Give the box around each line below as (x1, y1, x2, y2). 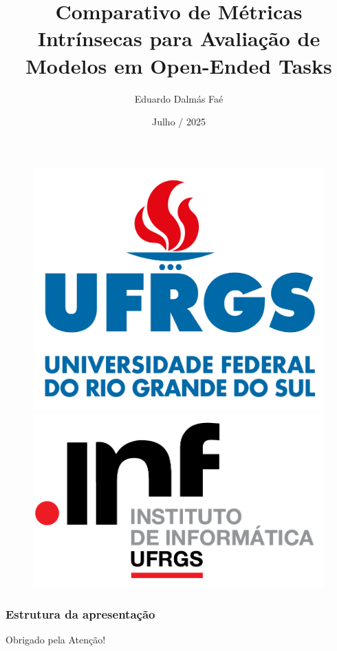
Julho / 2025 (152, 114, 206, 129)
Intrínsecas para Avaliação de (37, 24, 320, 52)
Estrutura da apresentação (6, 605, 155, 622)
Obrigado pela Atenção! (6, 632, 106, 646)
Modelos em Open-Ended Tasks (25, 51, 332, 79)
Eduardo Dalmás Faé (134, 91, 224, 105)
